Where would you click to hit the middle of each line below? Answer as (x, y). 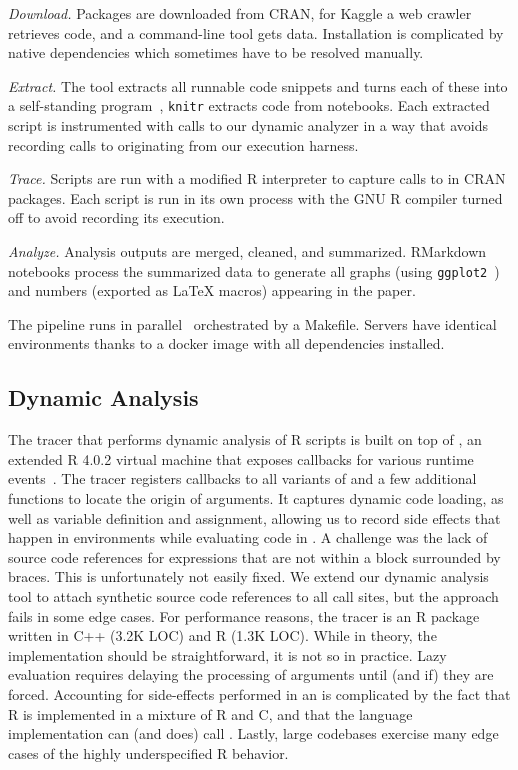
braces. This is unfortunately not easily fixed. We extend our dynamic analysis (248, 576)
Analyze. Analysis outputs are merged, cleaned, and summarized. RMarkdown (247, 251)
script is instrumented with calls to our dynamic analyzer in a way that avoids (248, 125)
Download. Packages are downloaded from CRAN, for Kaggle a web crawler (240, 13)
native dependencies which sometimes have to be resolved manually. (216, 52)
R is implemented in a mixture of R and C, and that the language (210, 713)
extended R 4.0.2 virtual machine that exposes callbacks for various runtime (241, 458)
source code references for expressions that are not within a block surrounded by (254, 556)
